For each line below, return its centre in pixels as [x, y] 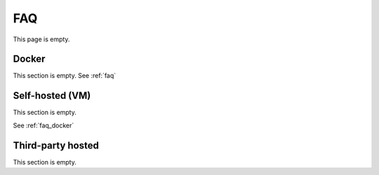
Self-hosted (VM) [52, 96]
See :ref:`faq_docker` [44, 125]
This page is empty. [41, 39]
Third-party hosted [56, 145]
